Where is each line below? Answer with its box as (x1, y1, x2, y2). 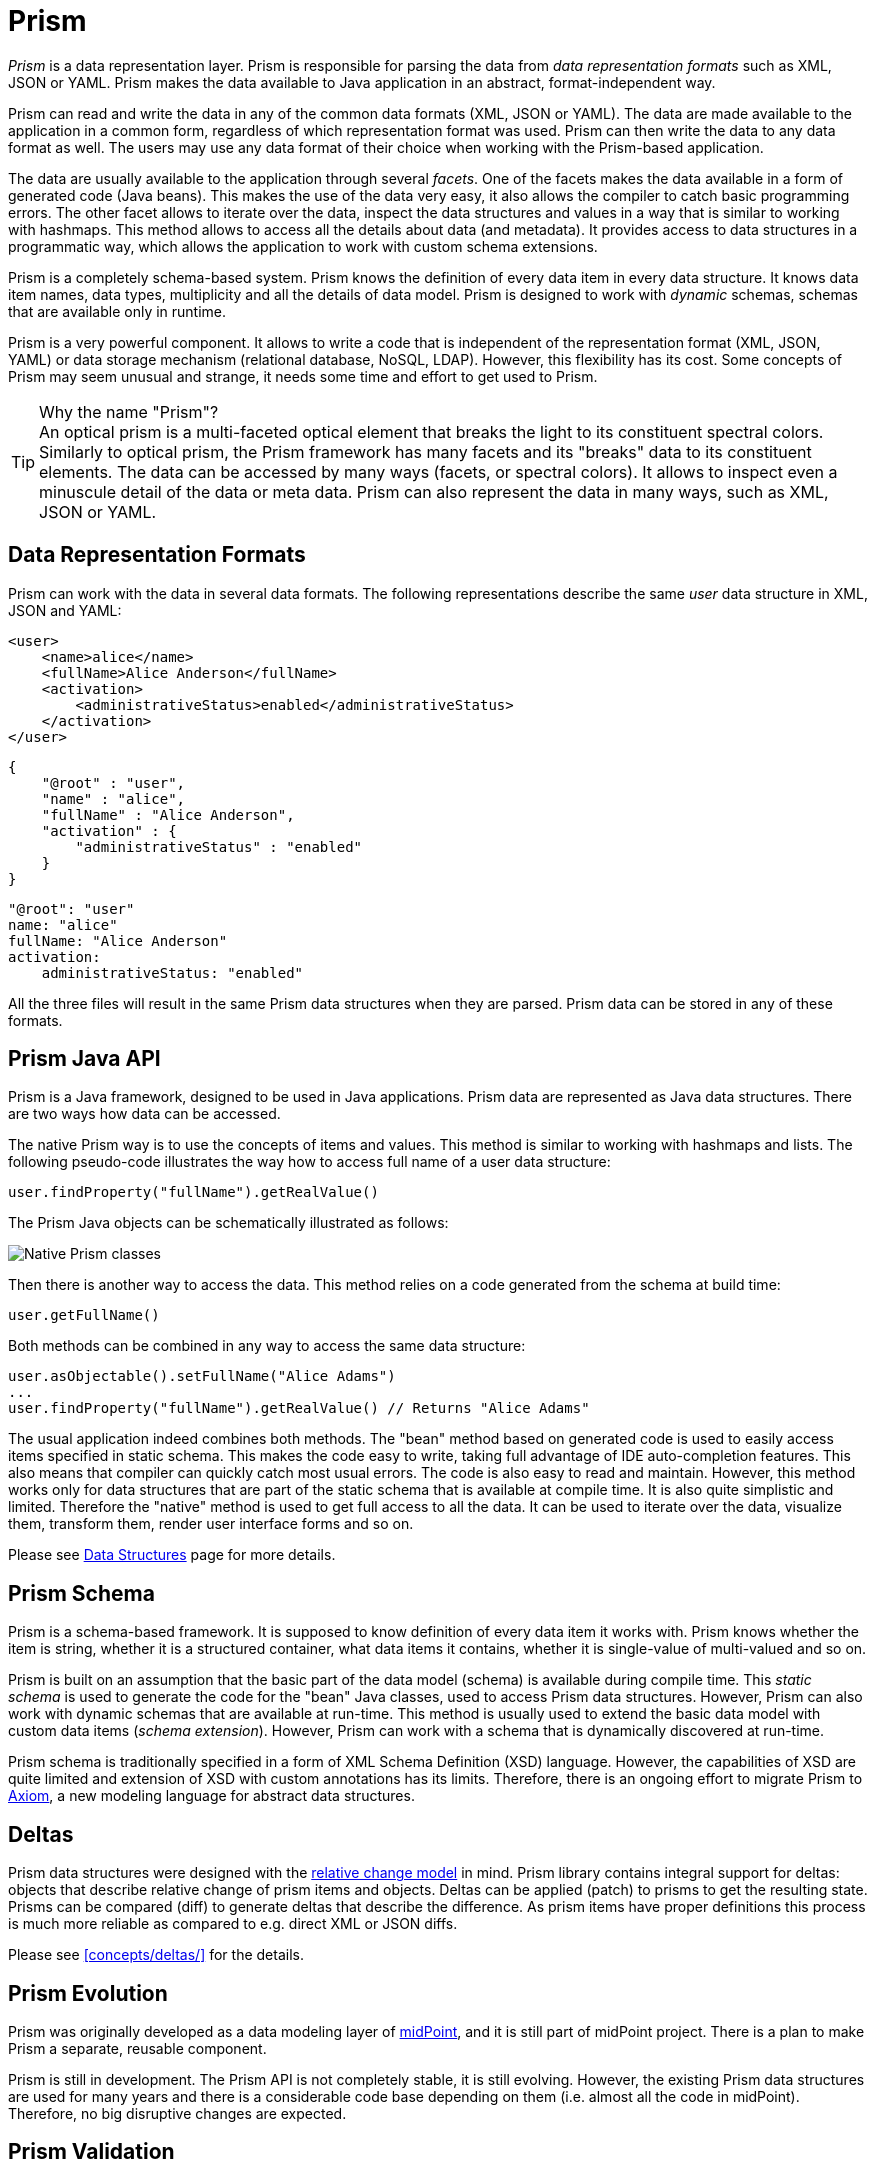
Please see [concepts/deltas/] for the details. (8, 1946, 304, 1964)
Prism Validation (8, 2139, 175, 2165)
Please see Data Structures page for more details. (8, 1546, 336, 1564)
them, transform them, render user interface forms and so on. (8, 1515, 414, 1533)
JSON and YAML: (8, 601, 122, 619)
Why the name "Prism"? (39, 401, 219, 422)
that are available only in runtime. (8, 302, 227, 320)
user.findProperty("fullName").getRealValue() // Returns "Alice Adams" (8, 1400, 590, 1417)
